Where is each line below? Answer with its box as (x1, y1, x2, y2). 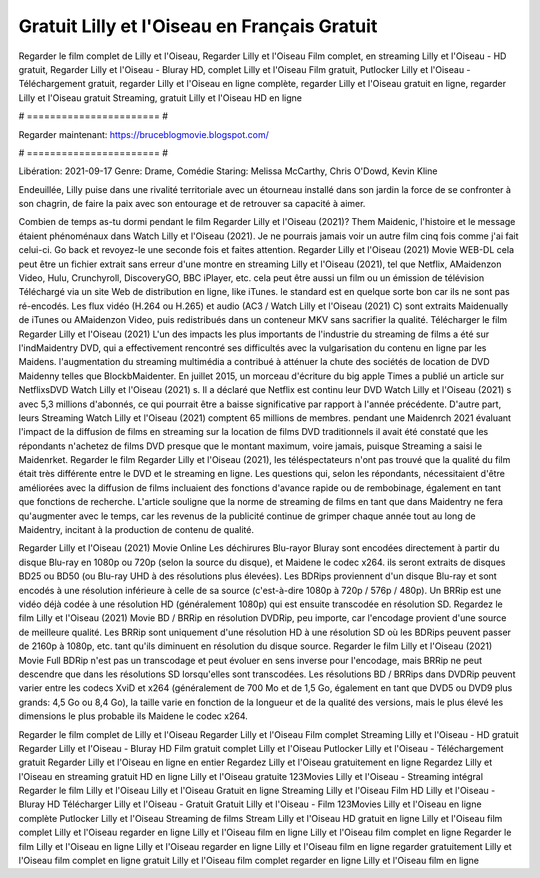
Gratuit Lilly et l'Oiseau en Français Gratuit (18, 15, 378, 37)
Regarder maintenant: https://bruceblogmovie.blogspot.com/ (18, 128, 269, 140)
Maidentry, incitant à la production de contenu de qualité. (18, 524, 255, 536)
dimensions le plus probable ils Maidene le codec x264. (18, 710, 249, 722)
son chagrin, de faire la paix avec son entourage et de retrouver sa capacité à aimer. (18, 198, 366, 210)
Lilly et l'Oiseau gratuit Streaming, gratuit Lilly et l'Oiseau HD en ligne (18, 91, 303, 104)
